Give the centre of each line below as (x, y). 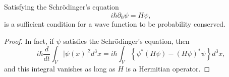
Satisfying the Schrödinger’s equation (62, 7)
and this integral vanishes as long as (60, 69)
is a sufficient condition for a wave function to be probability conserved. (115, 24)
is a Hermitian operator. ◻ (168, 69)
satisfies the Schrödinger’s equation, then (126, 41)
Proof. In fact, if (29, 41)
